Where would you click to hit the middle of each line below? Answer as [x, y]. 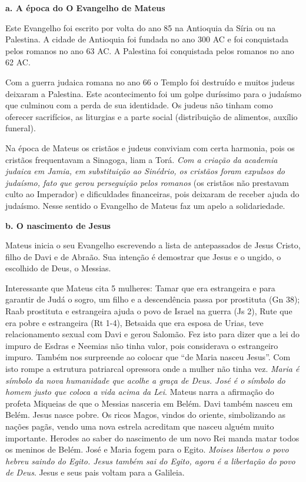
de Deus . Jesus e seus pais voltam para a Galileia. [95, 472]
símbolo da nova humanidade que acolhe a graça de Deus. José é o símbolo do [145, 380]
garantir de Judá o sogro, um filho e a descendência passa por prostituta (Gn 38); [153, 299]
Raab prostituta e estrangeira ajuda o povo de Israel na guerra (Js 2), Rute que [149, 311]
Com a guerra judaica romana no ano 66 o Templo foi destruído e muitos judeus [150, 82]
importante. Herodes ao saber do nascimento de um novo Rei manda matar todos [152, 438]
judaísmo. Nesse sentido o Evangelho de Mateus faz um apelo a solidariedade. [145, 205]
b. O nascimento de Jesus [58, 225]
